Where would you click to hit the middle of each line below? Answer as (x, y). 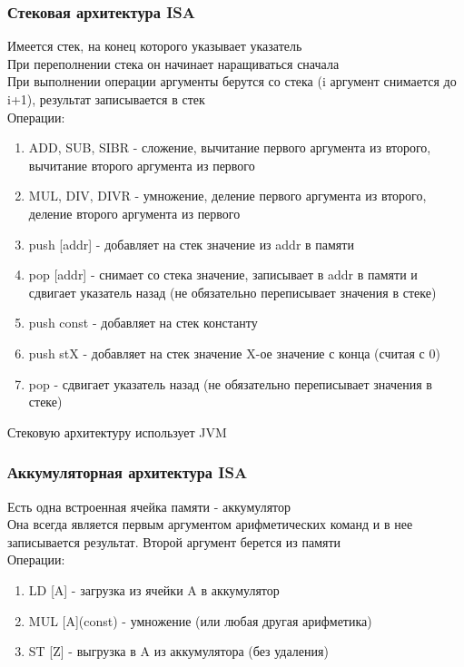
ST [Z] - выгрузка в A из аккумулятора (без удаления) (178, 651)
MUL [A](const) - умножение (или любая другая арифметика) (200, 620)
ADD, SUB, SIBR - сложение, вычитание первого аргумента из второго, (230, 147)
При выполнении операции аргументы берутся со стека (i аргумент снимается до (232, 81)
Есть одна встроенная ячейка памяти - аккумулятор (149, 506)
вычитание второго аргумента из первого (142, 165)
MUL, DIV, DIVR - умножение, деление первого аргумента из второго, (227, 196)
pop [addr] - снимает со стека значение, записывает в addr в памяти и (223, 275)
